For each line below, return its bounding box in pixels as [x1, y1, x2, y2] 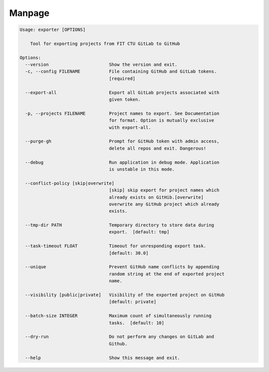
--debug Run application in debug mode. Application [25, 160, 220, 165]
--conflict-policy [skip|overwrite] [25, 180, 115, 186]
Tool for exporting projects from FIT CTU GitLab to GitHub [30, 40, 180, 46]
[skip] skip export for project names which [109, 187, 220, 193]
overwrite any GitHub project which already [109, 201, 220, 207]
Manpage [9, 7, 50, 18]
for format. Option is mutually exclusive [109, 118, 214, 123]
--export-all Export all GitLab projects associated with [25, 90, 220, 95]
